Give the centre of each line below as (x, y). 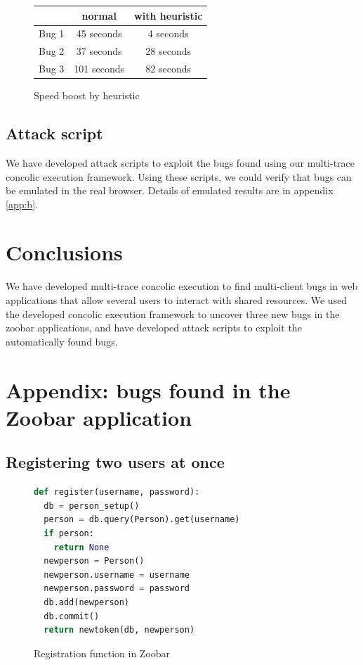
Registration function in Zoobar (102, 653)
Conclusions (64, 252)
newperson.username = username (117, 575)
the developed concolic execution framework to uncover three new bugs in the (173, 313)
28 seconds (169, 51)
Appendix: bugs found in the (148, 389)
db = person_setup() (92, 506)
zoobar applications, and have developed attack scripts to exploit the (154, 328)
